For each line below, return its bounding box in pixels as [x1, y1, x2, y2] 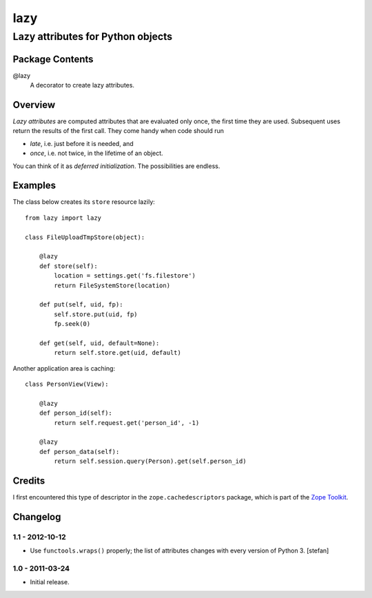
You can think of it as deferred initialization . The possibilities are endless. [12, 162, 220, 170]
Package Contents [12, 53, 94, 65]
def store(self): [39, 262, 98, 270]
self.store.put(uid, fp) [54, 310, 138, 318]
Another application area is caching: [12, 364, 116, 372]
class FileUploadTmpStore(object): [25, 233, 145, 241]
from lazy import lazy [25, 214, 102, 222]
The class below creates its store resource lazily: [12, 198, 155, 206]
